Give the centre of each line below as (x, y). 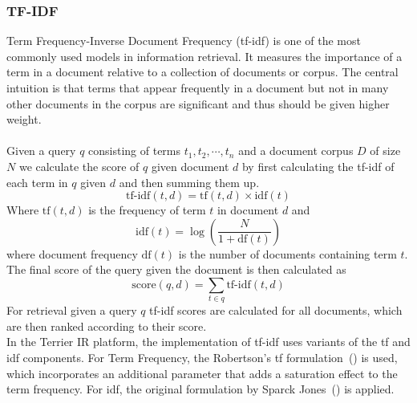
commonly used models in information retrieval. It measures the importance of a (204, 56)
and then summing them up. (189, 182)
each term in (37, 182)
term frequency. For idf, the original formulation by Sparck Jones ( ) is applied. (200, 389)
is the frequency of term (147, 210)
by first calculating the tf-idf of (318, 166)
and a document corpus (296, 151)
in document (248, 210)
